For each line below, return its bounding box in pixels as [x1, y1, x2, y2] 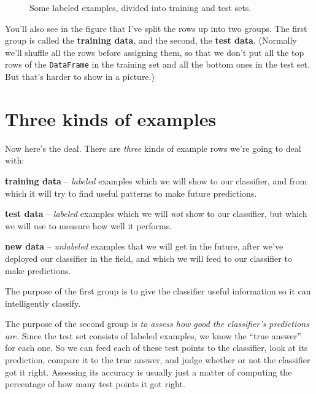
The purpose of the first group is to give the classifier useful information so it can [5, 285, 311, 297]
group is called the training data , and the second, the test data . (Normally [5, 34, 297, 47]
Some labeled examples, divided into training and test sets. [29, 1, 252, 14]
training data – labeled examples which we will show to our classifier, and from [5, 174, 307, 187]
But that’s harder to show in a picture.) [5, 70, 155, 83]
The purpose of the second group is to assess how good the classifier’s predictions [5, 317, 309, 330]
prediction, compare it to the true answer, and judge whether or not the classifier [5, 353, 310, 366]
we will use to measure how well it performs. [5, 219, 172, 232]
